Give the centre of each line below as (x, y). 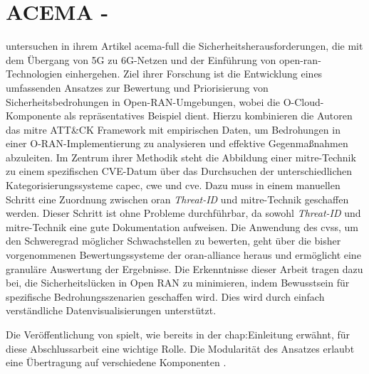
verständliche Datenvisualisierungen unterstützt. (111, 310)
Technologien (34, 74)
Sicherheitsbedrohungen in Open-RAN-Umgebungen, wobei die (143, 101)
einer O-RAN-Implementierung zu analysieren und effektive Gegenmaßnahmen (177, 143)
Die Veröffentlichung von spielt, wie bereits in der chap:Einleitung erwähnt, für (178, 334)
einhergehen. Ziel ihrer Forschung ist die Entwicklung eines (194, 74)
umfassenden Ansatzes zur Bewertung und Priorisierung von (137, 87)
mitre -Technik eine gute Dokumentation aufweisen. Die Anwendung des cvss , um (182, 226)
